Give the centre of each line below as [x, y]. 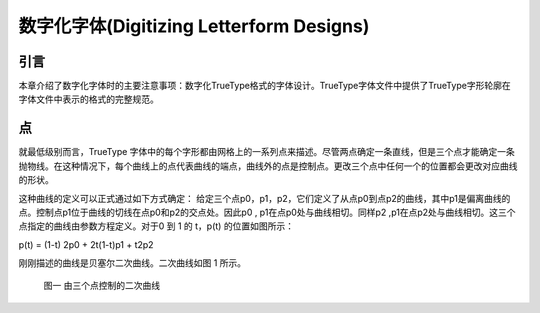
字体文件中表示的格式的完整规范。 [88, 99]
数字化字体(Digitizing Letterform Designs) [194, 26]
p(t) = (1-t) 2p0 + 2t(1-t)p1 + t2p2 [86, 244]
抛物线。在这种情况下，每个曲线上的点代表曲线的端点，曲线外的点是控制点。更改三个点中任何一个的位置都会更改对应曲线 [268, 166]
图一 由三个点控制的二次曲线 [101, 286]
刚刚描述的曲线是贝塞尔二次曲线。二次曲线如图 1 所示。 [132, 263]
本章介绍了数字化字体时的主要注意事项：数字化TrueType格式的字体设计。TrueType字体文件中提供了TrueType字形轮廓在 [264, 86]
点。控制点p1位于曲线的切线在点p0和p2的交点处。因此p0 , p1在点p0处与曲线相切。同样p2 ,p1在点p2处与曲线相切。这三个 [267, 212]
